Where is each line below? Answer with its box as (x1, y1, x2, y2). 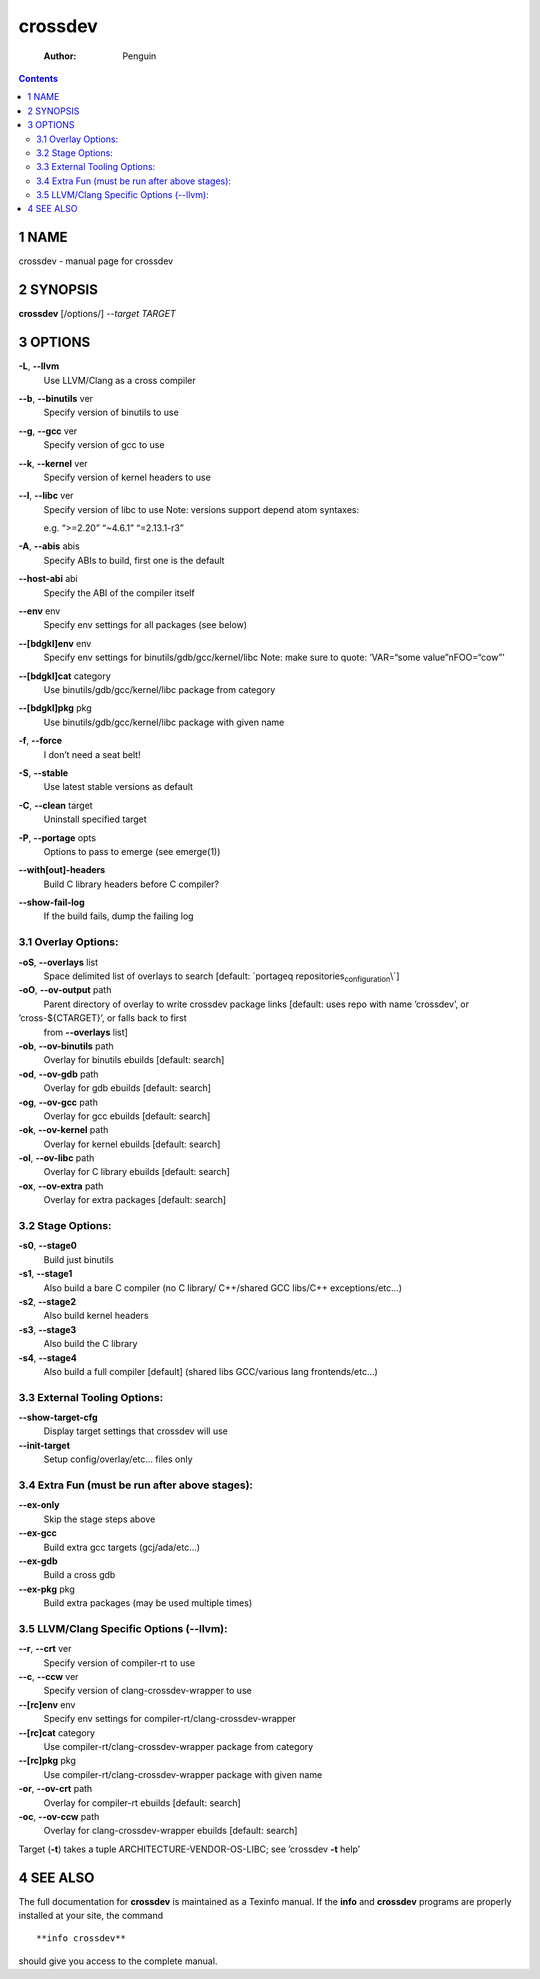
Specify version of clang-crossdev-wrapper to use (43, 1685, 252, 1697)
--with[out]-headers (18, 864, 106, 876)
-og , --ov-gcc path (18, 1096, 99, 1108)
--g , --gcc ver (18, 425, 78, 437)
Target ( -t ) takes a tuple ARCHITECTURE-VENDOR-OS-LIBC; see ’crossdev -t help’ (18, 1843, 360, 1855)
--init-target (18, 1439, 70, 1451)
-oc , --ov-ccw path (18, 1810, 100, 1822)
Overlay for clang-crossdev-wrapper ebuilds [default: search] (43, 1825, 298, 1837)
